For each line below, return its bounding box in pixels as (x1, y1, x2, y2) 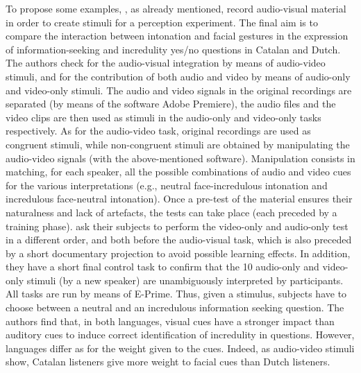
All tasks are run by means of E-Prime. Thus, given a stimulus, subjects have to (6, 286, 347, 301)
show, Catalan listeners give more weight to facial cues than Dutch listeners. (6, 354, 330, 369)
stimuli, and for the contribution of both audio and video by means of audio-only (6, 69, 351, 83)
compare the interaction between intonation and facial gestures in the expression (6, 28, 349, 43)
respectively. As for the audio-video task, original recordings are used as (6, 123, 311, 138)
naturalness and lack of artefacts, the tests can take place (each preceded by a (6, 205, 337, 219)
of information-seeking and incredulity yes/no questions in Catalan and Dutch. (6, 42, 341, 56)
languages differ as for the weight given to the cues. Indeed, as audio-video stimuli (6, 340, 355, 355)
